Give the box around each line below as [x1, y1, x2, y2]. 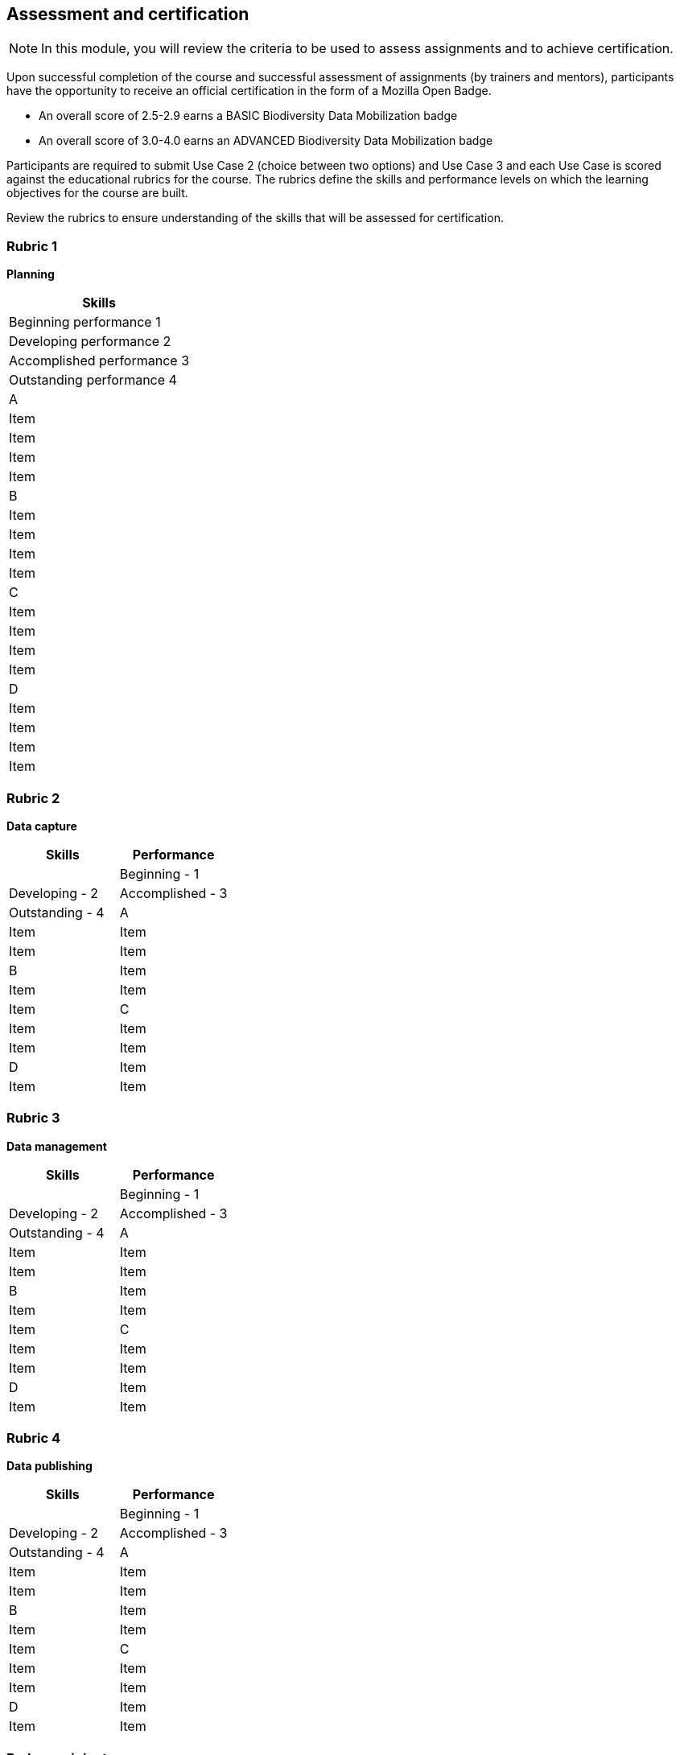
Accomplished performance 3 [9, 352, 190, 369]
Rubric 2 [6, 789, 60, 806]
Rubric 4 [6, 1430, 60, 1447]
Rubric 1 [6, 237, 57, 254]
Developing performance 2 [9, 333, 171, 350]
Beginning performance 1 [9, 314, 161, 331]
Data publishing [6, 1459, 93, 1473]
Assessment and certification [6, 4, 249, 24]
